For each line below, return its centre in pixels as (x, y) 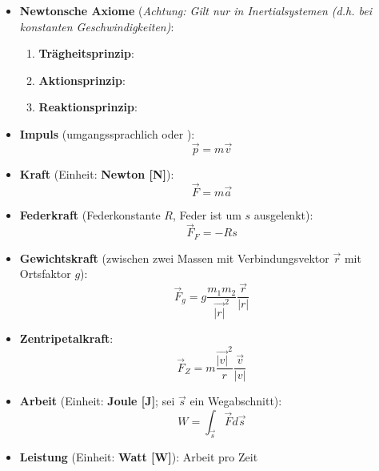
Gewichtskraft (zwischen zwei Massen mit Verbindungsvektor (174, 258)
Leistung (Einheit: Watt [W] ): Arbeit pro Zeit (139, 456)
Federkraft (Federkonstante (90, 214)
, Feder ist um (207, 214)
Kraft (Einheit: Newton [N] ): (97, 173)
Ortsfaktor (45, 274)
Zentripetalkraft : (66, 338)
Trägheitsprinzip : (86, 53)
